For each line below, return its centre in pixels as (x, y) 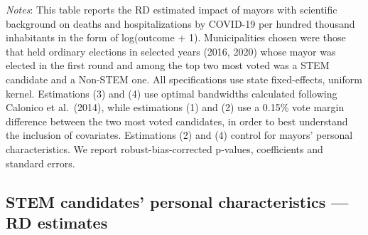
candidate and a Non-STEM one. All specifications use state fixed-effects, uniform (184, 79)
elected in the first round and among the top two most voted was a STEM (168, 65)
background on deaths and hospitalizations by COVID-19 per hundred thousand (180, 23)
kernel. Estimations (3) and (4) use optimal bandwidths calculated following (172, 93)
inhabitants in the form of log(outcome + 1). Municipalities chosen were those (176, 37)
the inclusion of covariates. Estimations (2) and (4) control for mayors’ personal (179, 135)
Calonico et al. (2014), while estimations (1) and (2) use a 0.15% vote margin (175, 107)
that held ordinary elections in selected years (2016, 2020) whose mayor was (171, 51)
